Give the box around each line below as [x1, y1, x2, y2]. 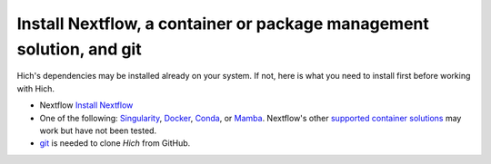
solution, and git [16, 39, 142, 59]
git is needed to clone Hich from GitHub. [39, 138, 191, 149]
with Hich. [16, 82, 55, 94]
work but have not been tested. [39, 125, 157, 136]
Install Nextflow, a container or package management [16, 14, 429, 34]
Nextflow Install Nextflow [39, 100, 134, 111]
